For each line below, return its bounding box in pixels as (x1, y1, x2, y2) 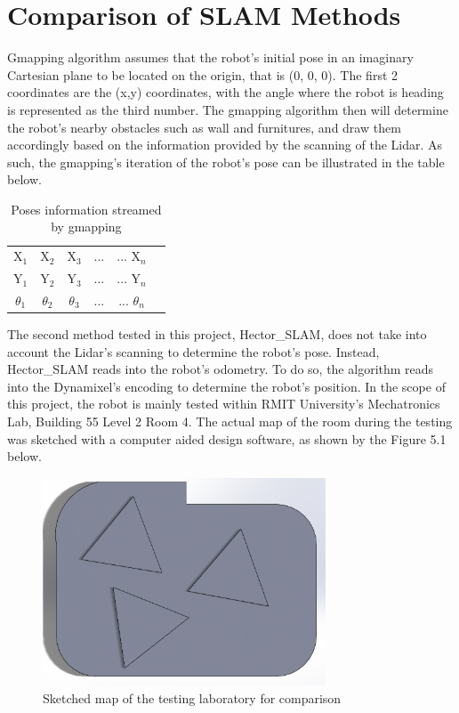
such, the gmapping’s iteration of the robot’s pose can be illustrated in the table (7, 152, 445, 171)
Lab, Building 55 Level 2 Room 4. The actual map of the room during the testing (7, 412, 453, 431)
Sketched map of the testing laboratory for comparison (43, 688, 342, 707)
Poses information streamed (11, 199, 162, 218)
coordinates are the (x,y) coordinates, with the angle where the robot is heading (7, 83, 444, 101)
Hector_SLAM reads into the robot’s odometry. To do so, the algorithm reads (7, 360, 434, 378)
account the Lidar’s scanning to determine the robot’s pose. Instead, (7, 342, 380, 361)
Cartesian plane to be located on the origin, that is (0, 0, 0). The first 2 (7, 65, 399, 84)
